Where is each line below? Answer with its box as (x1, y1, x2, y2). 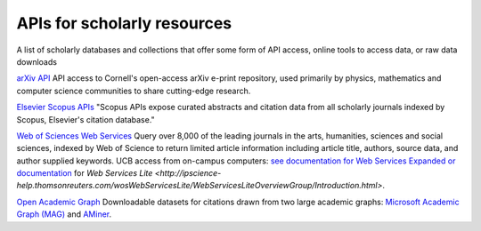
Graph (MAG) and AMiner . (16, 209, 112, 219)
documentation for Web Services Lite (16, 168, 153, 179)
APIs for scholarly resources (16, 13, 232, 33)
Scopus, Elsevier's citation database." (16, 114, 155, 124)
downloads (16, 56, 58, 67)
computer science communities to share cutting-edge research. (16, 85, 251, 96)
